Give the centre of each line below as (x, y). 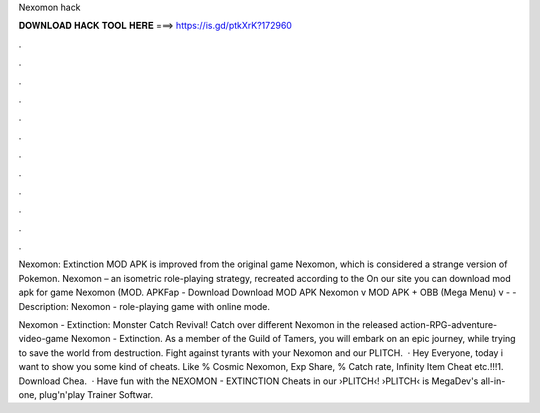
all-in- (493, 381)
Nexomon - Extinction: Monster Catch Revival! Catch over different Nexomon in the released (208, 325)
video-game (43, 339)
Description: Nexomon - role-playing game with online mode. (144, 306)
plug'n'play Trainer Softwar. (96, 394)
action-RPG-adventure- (449, 325)
